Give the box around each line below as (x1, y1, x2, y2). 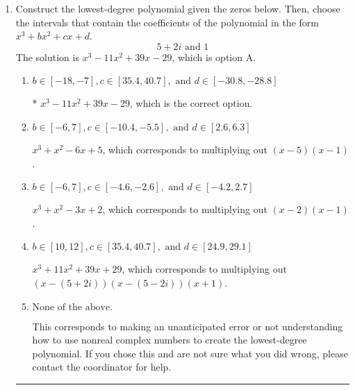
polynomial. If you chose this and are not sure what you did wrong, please (32, 346, 348, 360)
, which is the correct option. (130, 96, 253, 110)
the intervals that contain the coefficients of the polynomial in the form (15, 15, 319, 29)
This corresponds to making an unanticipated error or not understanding (32, 319, 343, 333)
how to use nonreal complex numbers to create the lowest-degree (32, 332, 307, 347)
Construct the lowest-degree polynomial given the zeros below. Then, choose (15, 1, 340, 15)
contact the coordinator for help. (32, 359, 172, 374)
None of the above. (32, 302, 113, 312)
